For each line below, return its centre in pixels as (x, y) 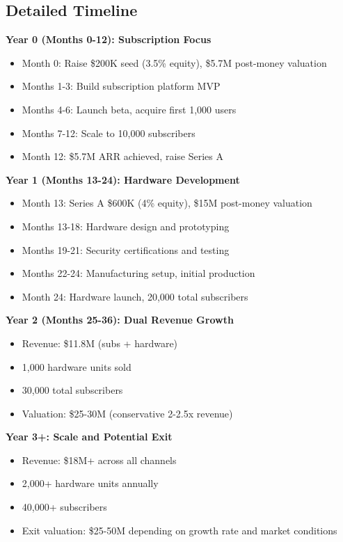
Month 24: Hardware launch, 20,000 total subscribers (135, 296)
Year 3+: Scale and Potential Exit (89, 437)
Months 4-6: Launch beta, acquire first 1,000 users (129, 109)
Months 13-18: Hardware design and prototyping (126, 226)
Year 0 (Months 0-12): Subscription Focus (109, 39)
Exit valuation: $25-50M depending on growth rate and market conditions (180, 530)
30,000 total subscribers (72, 390)
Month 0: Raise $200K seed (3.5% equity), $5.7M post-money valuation (174, 62)
